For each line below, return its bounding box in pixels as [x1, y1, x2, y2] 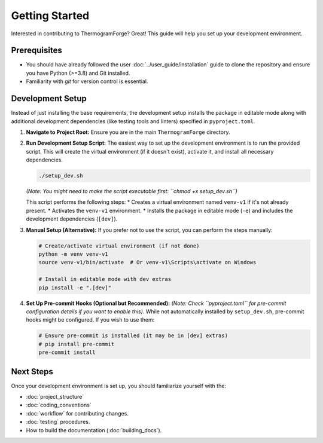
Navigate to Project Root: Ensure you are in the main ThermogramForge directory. [26, 129, 230, 136]
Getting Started [11, 9, 90, 22]
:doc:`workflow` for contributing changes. [26, 410, 129, 417]
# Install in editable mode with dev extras [38, 276, 172, 283]
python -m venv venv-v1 [38, 251, 109, 257]
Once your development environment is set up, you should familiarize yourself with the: [11, 382, 227, 389]
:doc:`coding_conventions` [26, 401, 92, 409]
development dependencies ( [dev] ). [26, 215, 118, 222]
